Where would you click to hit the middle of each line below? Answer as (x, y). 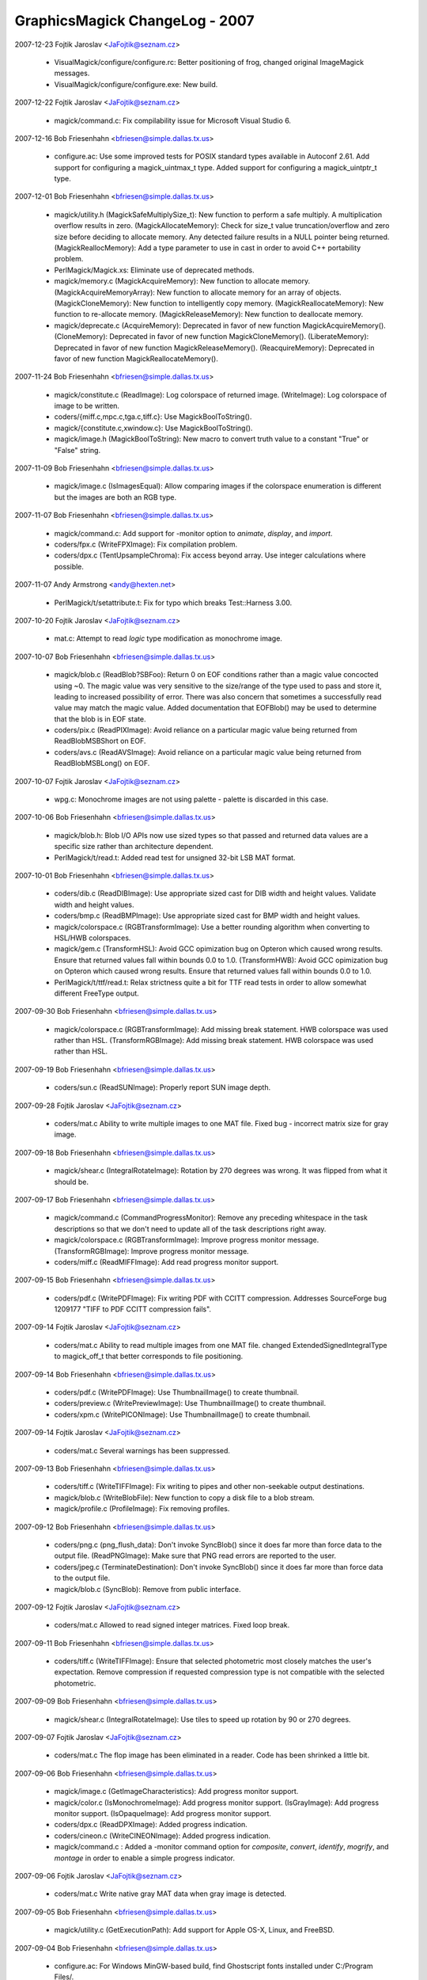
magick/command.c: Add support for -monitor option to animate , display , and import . (193, 533)
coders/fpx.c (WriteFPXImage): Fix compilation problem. (146, 544)
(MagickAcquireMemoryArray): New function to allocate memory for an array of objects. (198, 292)
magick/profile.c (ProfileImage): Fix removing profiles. (142, 1509)
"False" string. (77, 450)
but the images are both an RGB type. (115, 497)
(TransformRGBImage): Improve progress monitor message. (151, 1251)
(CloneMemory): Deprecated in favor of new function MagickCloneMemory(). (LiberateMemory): (212, 337)
